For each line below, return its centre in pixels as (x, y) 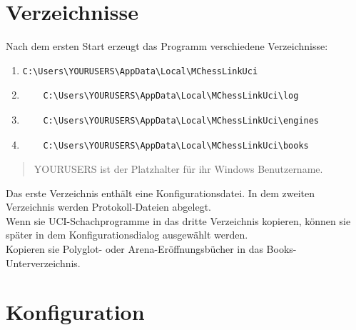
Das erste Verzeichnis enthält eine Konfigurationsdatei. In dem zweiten (161, 192)
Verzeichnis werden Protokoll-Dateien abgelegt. (108, 207)
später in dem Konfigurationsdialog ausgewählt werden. (127, 235)
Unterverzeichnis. (43, 262)
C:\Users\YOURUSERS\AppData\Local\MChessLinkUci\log (171, 96)
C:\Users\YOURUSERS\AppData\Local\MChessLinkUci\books (176, 145)
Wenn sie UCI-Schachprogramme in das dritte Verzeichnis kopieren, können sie (178, 220)
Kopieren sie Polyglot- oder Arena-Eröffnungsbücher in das (134, 249)
